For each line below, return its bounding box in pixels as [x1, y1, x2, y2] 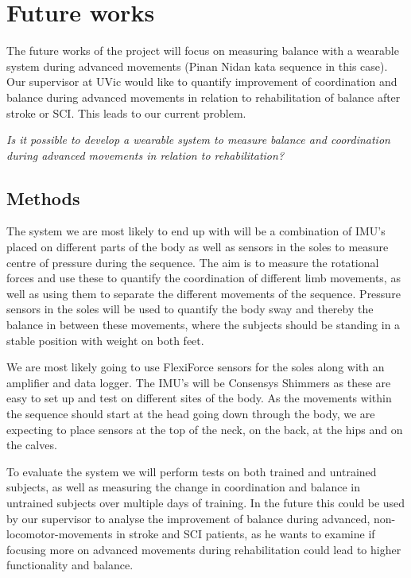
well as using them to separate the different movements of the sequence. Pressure [6, 285, 401, 301]
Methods [6, 185, 80, 210]
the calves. [6, 436, 57, 453]
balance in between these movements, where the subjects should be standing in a [6, 316, 401, 333]
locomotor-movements [6, 526, 113, 542]
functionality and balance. [6, 557, 134, 573]
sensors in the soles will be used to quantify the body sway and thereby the [6, 301, 374, 317]
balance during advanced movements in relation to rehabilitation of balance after [6, 88, 401, 105]
